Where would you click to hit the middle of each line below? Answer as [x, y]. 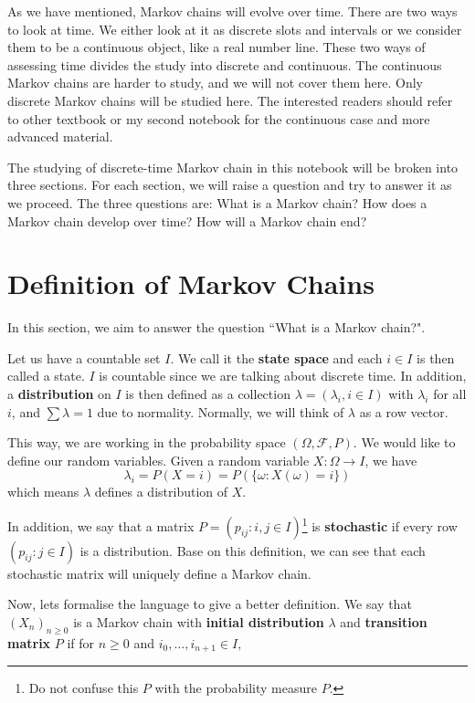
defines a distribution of [161, 492]
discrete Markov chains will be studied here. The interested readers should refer [230, 100]
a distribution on [59, 394]
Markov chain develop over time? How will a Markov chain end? [187, 220]
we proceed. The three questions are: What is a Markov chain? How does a [217, 202]
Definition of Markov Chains [191, 283]
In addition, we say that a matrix [101, 525]
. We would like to [404, 442]
